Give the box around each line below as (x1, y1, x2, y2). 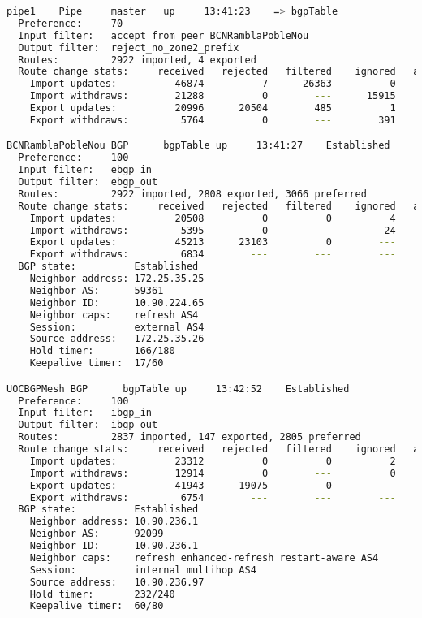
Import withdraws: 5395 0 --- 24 (29, 224, 396, 236)
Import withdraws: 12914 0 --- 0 (29, 467, 396, 479)
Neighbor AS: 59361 (29, 284, 164, 296)
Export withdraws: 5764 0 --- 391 (29, 114, 396, 126)
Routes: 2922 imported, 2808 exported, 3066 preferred (18, 188, 367, 200)
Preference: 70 (18, 17, 123, 29)
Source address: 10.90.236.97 (29, 576, 205, 588)
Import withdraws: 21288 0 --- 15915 (29, 90, 396, 102)
